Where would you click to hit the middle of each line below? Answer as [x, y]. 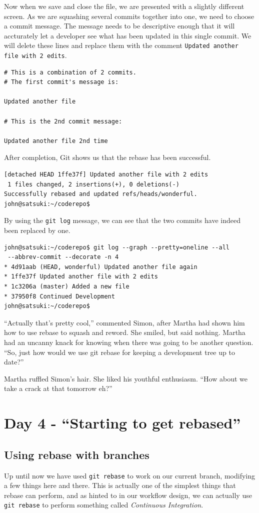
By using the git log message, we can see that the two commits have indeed [122, 220]
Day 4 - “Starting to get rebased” [122, 423]
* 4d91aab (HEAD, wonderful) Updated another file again [101, 267]
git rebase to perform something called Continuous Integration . [104, 505]
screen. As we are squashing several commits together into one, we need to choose [129, 16]
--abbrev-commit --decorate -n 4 [63, 257]
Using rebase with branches [77, 454]
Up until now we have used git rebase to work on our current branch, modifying [130, 475]
